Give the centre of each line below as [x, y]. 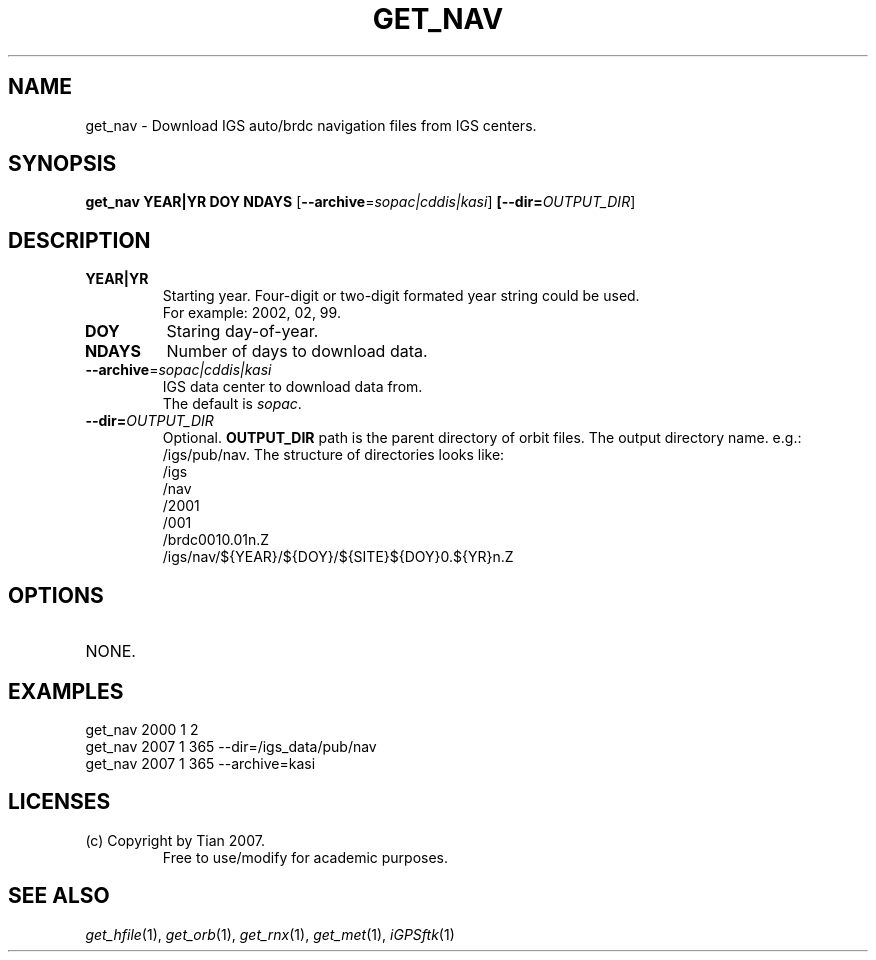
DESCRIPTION [79, 240]
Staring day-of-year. [242, 331]
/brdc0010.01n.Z [216, 540]
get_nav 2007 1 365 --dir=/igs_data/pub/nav [231, 746]
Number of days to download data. [297, 351]
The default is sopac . [232, 404]
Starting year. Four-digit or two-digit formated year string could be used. [401, 296]
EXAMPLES [66, 691]
